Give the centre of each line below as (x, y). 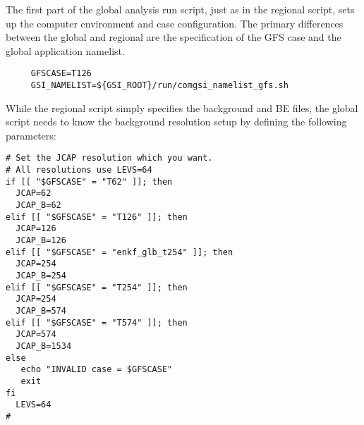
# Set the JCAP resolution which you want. (109, 158)
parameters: (31, 135)
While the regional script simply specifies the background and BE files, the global (182, 107)
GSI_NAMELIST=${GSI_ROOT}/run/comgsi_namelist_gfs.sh (159, 86)
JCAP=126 (36, 229)
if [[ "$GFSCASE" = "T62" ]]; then (89, 181)
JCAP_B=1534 (44, 346)
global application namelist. (65, 50)
